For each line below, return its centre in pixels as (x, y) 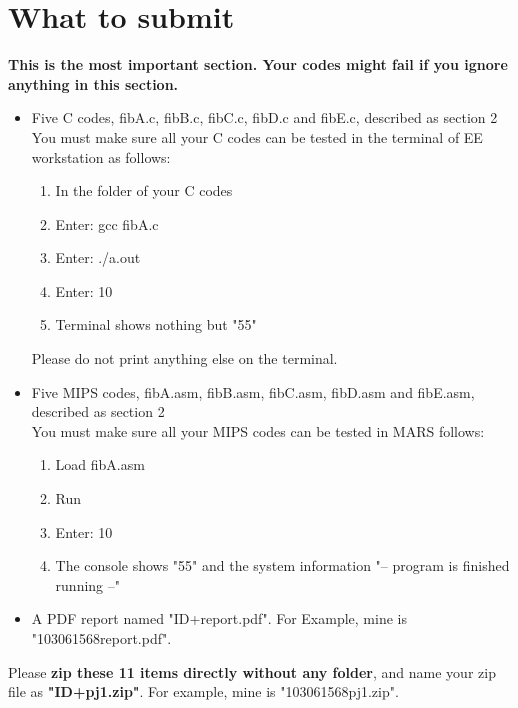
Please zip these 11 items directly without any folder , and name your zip (252, 671)
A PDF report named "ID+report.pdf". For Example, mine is (219, 618)
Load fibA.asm (100, 464)
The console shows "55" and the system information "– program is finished (282, 565)
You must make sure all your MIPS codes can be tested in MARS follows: (258, 430)
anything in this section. (93, 83)
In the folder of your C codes (144, 190)
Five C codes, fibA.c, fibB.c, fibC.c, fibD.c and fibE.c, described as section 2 (264, 117)
